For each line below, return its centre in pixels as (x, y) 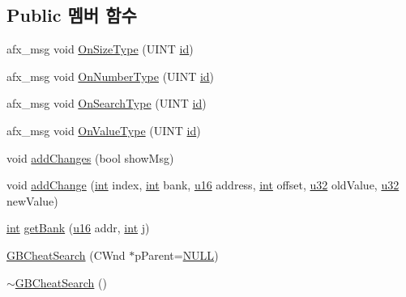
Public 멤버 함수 (72, 15)
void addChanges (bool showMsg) (90, 157)
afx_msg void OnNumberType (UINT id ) (111, 76)
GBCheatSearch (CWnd (66, 255)
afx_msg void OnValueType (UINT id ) (104, 130)
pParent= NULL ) (177, 255)
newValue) (32, 200)
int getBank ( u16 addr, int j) (78, 228)
